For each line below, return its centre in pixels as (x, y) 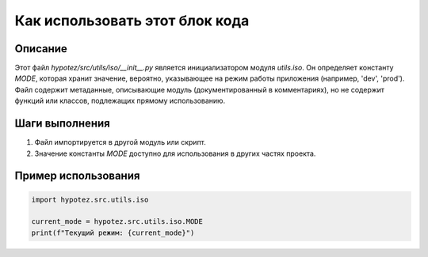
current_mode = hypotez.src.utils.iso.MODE (117, 222)
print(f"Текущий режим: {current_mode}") (113, 232)
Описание (41, 49)
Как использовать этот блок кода (132, 21)
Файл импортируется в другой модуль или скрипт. (120, 142)
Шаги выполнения (62, 124)
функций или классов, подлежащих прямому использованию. (120, 101)
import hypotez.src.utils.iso (90, 199)
